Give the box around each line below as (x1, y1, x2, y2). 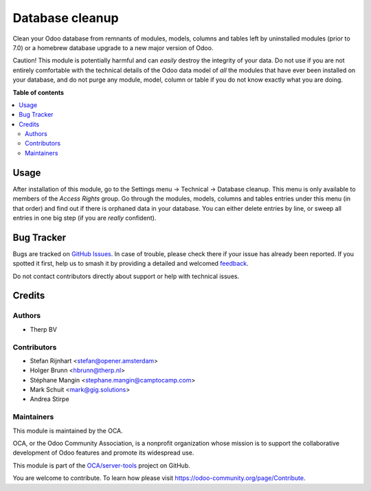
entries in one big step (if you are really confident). (12, 214, 157, 222)
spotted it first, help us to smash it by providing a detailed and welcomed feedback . (12, 260, 249, 268)
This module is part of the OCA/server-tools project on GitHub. (12, 461, 190, 470)
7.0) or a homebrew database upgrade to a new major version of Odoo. (12, 43, 214, 52)
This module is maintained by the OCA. (12, 426, 123, 435)
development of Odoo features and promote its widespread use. (12, 448, 194, 457)
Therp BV (30, 325, 58, 333)
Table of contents (12, 88, 65, 96)
